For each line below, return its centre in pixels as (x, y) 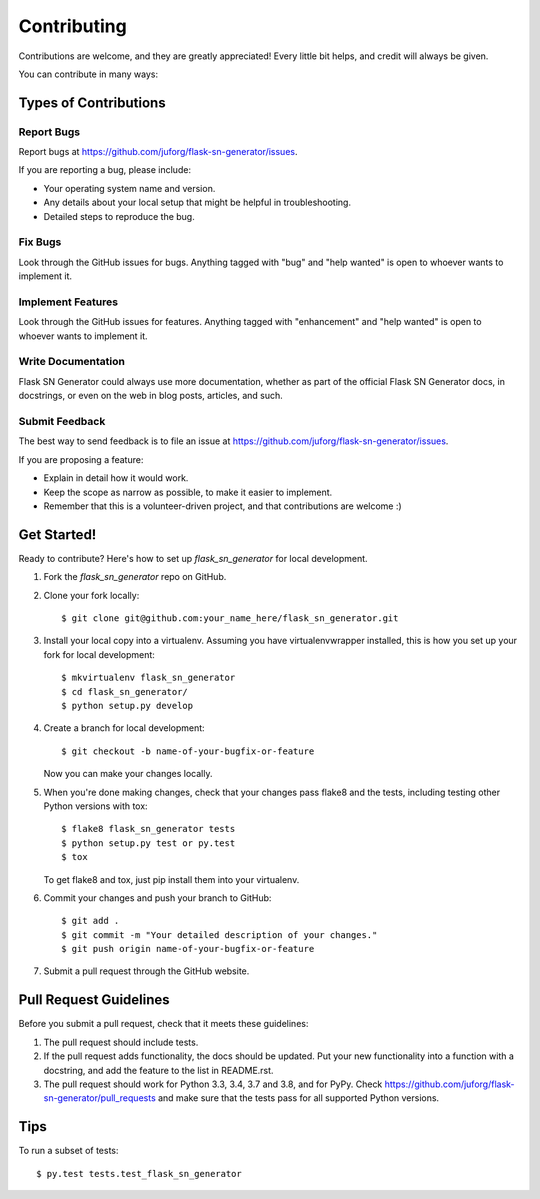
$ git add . (90, 921)
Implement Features (68, 302)
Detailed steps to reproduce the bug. (119, 216)
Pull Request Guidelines (94, 1000)
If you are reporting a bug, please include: (105, 170)
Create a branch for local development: (124, 728)
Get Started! (57, 534)
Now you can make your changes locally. (128, 774)
